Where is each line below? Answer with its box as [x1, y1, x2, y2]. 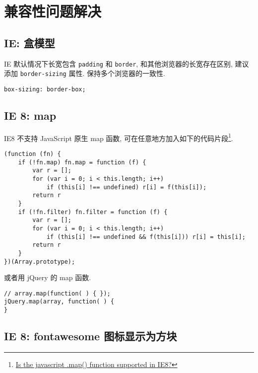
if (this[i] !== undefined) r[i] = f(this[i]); [46, 183, 207, 191]
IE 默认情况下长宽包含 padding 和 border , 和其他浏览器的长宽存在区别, [4, 58, 233, 69]
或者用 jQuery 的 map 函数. [4, 272, 91, 283]
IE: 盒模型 [4, 35, 55, 50]
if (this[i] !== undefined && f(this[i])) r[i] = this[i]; [46, 233, 246, 240]
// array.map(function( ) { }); [4, 290, 111, 297]
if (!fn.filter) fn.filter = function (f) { [18, 208, 168, 216]
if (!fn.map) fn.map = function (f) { [18, 158, 146, 166]
